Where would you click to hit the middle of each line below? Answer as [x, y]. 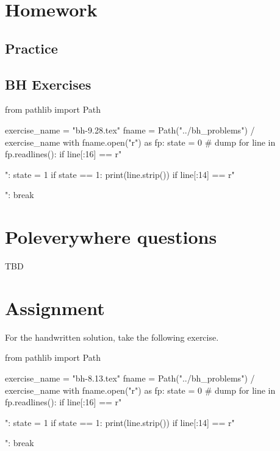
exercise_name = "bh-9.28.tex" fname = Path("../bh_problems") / [130, 130]
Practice [31, 48]
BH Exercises [48, 84]
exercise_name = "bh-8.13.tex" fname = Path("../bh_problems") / [130, 378]
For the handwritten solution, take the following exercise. [112, 337]
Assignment [55, 307]
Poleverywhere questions [111, 237]
